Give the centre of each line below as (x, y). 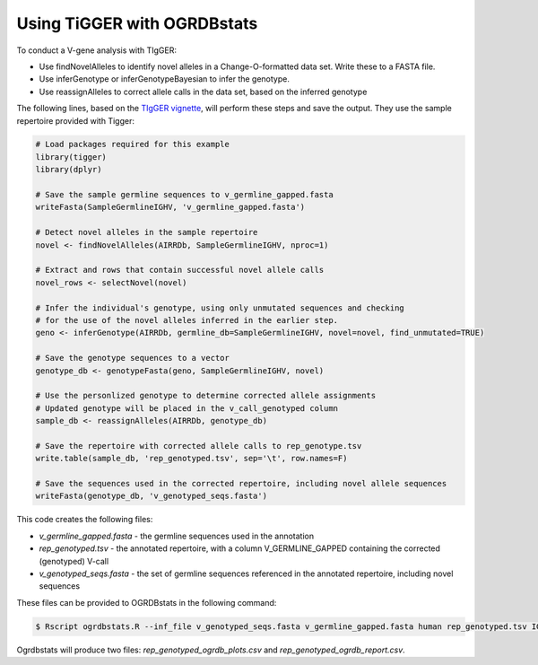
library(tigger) (71, 157)
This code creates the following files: (85, 520)
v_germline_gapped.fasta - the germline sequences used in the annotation (176, 536)
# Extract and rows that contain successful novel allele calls (180, 270)
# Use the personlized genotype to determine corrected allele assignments (206, 396)
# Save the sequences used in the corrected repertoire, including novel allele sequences (241, 484)
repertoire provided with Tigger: (75, 120)
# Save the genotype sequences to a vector (133, 358)
